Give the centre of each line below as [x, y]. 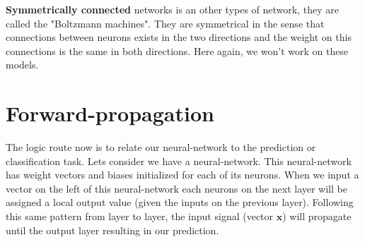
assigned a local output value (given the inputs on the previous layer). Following [180, 202]
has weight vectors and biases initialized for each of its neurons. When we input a [182, 175]
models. [22, 65]
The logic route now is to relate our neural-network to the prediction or [161, 147]
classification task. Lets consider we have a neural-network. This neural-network [179, 161]
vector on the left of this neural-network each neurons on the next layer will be [176, 188]
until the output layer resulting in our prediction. [112, 230]
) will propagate [317, 216]
